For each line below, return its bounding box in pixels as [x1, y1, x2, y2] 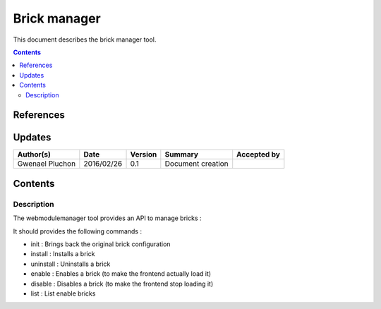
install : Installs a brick [30, 250, 95, 258]
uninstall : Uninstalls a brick [30, 260, 111, 268]
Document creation [164, 159, 229, 169]
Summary [164, 150, 199, 159]
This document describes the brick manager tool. [13, 35, 157, 44]
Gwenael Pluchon [17, 159, 76, 169]
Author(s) [17, 150, 51, 159]
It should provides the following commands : [13, 226, 143, 236]
